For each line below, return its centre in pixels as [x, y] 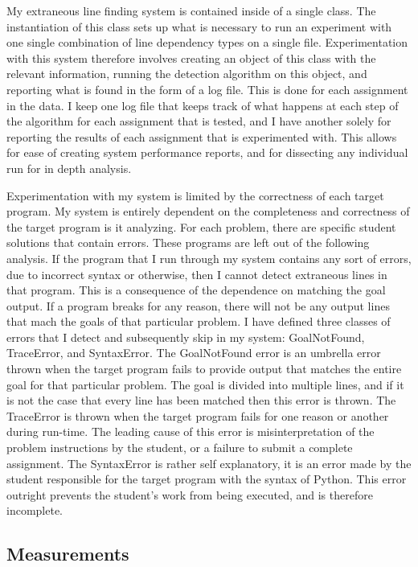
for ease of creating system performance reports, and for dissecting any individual [207, 152]
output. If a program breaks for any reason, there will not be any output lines [198, 305]
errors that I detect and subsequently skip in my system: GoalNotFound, [186, 337]
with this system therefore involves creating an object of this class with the [191, 58]
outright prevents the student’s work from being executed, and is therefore [190, 494]
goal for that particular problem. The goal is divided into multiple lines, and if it [205, 384]
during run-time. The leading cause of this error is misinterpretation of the [191, 431]
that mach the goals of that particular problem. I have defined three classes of [199, 321]
